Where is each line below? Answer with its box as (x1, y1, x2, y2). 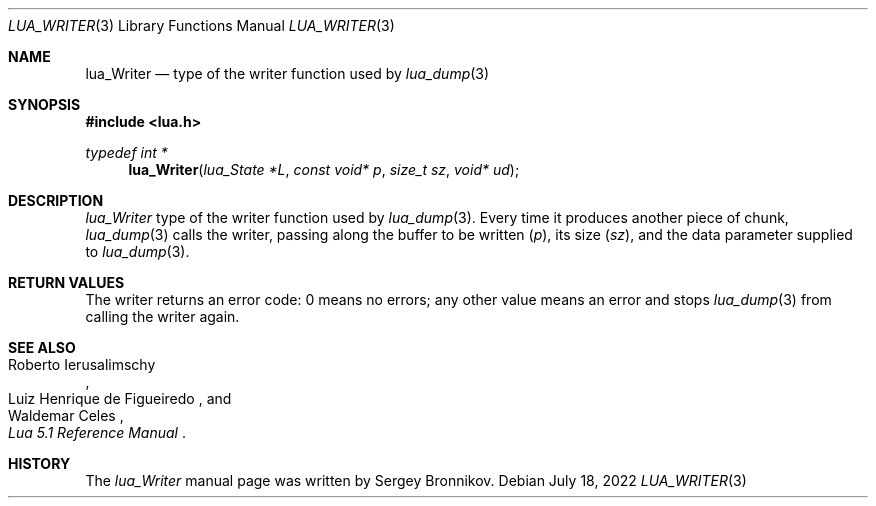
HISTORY (8, 455, 71, 472)
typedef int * (85, 144, 168, 161)
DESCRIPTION (8, 192, 104, 209)
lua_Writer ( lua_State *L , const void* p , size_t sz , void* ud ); (128, 161, 520, 178)
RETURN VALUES (8, 274, 125, 291)
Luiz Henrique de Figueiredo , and (8, 390, 232, 407)
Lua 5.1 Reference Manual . (8, 424, 186, 441)
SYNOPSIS (8, 96, 81, 113)
